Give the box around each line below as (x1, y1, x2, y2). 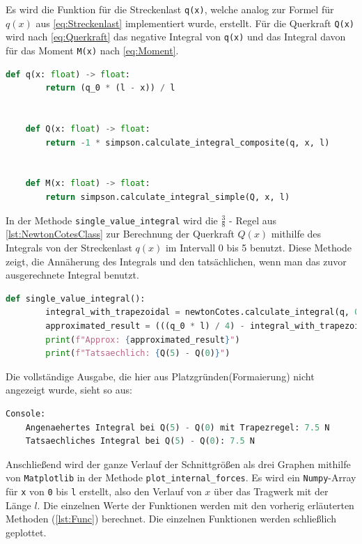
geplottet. (6, 524, 47, 539)
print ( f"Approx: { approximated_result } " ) (45, 334, 240, 345)
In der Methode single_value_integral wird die (6, 212, 218, 227)
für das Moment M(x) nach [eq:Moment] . (6, 42, 179, 57)
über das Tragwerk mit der (214, 483, 329, 498)
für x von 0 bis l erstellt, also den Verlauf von (6, 483, 202, 498)
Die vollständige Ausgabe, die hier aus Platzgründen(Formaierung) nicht (6, 368, 315, 383)
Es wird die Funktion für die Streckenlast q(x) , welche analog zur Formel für (6, 2, 334, 16)
